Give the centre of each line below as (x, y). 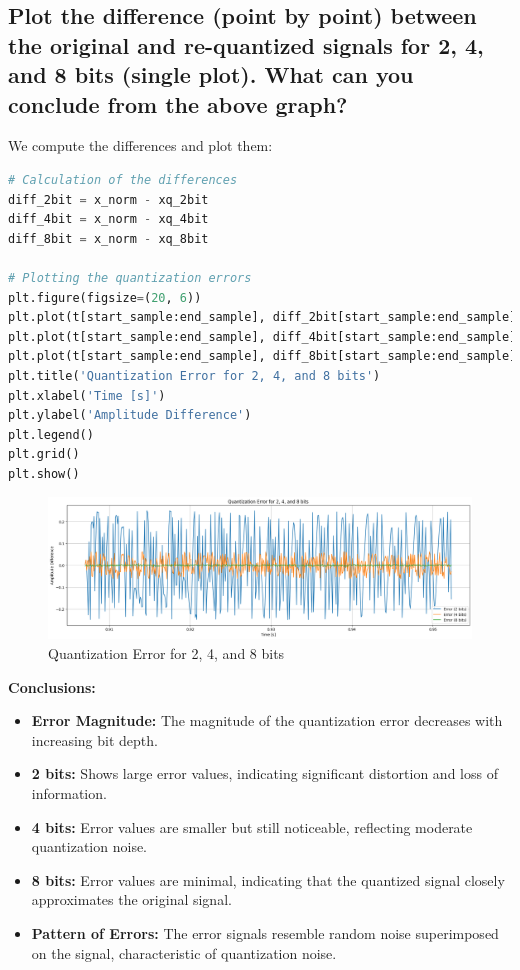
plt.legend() (51, 434)
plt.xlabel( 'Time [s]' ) (87, 395)
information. (69, 793)
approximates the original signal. (131, 899)
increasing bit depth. (94, 739)
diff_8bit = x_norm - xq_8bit (108, 238)
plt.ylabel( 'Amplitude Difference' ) (130, 415)
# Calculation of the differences (123, 179)
